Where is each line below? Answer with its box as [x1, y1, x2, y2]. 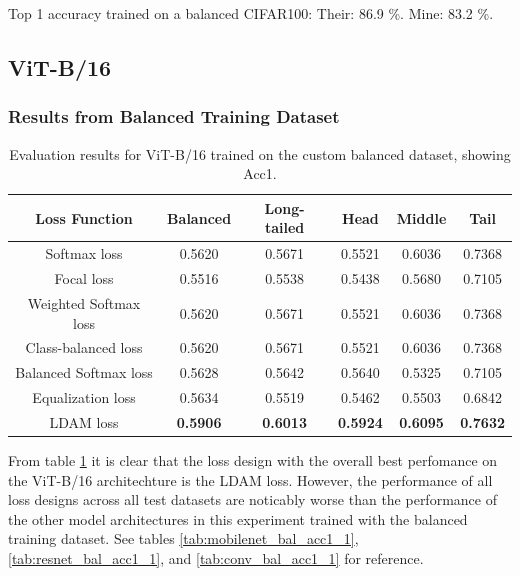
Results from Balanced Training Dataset [8, 104, 340, 129]
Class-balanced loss [25, 337, 143, 358]
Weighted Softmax [27, 292, 141, 313]
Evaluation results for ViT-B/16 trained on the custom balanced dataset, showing [9, 143, 511, 164]
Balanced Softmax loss [15, 362, 153, 383]
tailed [264, 217, 305, 238]
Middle [396, 207, 447, 228]
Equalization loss [32, 387, 136, 408]
